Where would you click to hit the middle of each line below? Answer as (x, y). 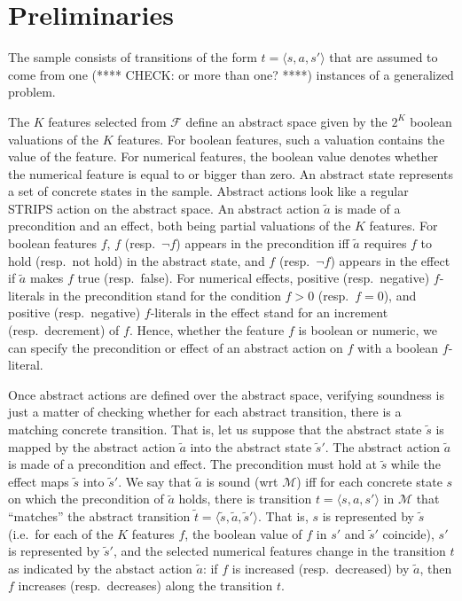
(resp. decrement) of (64, 330)
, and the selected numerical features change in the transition (279, 551)
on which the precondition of (86, 499)
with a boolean (398, 347)
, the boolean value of (243, 533)
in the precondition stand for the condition (165, 295)
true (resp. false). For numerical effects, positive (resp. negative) (254, 278)
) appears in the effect (390, 260)
